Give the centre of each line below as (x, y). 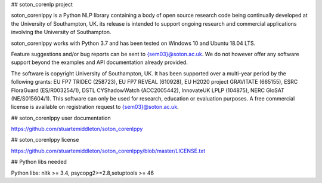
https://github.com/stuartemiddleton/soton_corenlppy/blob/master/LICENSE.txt (108, 151)
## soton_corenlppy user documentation (61, 118)
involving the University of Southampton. (61, 32)
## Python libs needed (39, 162)
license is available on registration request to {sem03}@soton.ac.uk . (95, 107)
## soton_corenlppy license (45, 140)
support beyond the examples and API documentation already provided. (99, 62)
